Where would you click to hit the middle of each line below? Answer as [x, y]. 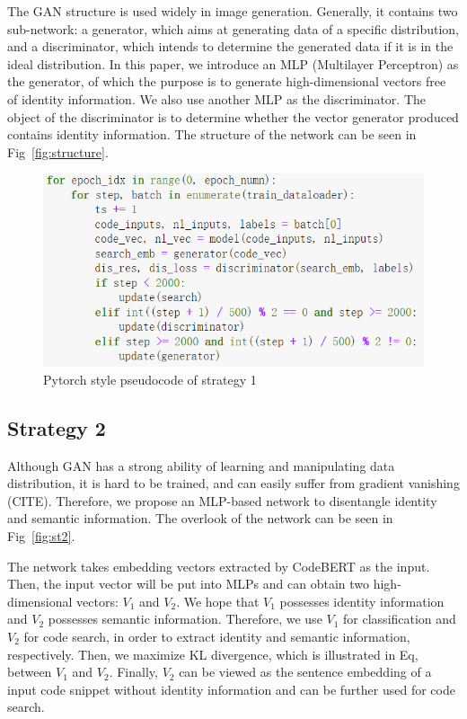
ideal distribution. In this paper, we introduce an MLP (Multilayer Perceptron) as [233, 63]
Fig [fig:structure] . [58, 151]
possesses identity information [362, 601]
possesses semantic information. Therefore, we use [185, 619]
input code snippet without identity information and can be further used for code [231, 689]
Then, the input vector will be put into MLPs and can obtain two [189, 584]
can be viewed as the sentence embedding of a [305, 672]
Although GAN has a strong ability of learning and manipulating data [201, 465]
